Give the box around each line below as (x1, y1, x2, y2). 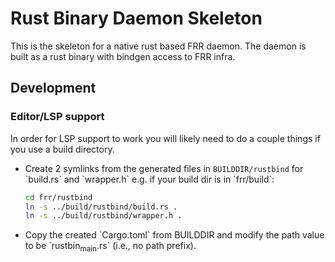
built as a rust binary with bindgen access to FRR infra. (10, 50, 236, 62)
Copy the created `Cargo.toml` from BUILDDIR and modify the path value (24, 229, 325, 241)
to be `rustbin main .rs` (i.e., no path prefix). (24, 240, 197, 254)
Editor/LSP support (10, 110, 105, 124)
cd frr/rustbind (24, 192, 93, 202)
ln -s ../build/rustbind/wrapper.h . (24, 211, 183, 221)
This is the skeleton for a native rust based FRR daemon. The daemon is (10, 40, 307, 52)
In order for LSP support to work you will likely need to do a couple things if (10, 132, 321, 144)
